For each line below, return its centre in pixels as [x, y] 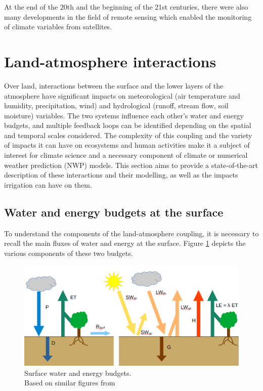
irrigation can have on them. [48, 184]
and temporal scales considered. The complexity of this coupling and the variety [128, 135]
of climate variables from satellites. [58, 27]
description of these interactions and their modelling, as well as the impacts [121, 175]
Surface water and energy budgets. [78, 373]
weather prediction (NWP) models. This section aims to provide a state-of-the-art [131, 165]
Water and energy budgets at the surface [114, 212]
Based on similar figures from [70, 383]
